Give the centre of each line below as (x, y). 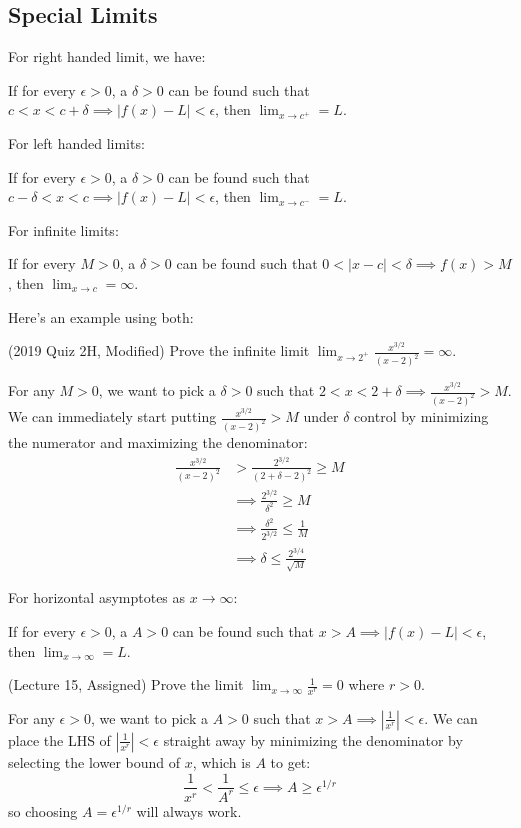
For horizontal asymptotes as (97, 597)
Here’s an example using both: (101, 316)
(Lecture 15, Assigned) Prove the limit (126, 684)
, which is (221, 761)
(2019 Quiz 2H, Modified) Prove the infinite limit (159, 350)
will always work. (189, 810)
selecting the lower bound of (94, 761)
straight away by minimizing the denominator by (313, 739)
